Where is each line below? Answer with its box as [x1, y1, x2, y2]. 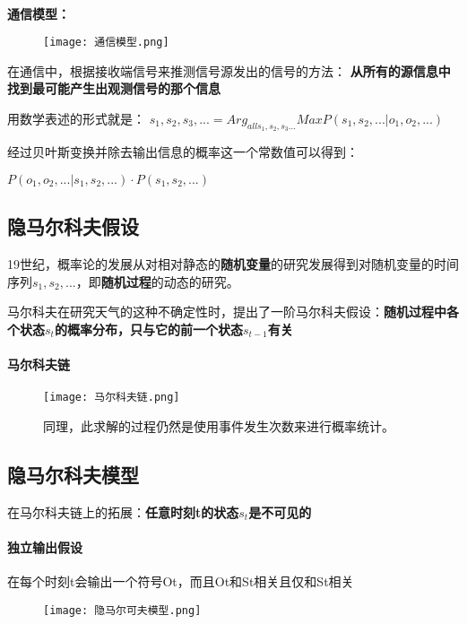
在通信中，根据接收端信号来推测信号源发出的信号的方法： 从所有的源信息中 [7, 61, 451, 80]
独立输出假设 [7, 537, 82, 556]
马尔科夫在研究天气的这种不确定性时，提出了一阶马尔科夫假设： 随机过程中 [7, 302, 446, 321]
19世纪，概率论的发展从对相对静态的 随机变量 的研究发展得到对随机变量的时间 [7, 255, 459, 273]
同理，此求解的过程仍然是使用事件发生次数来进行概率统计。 [43, 416, 394, 435]
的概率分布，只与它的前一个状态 [54, 319, 243, 338]
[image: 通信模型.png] [43, 36, 169, 49]
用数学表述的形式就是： [7, 109, 145, 128]
